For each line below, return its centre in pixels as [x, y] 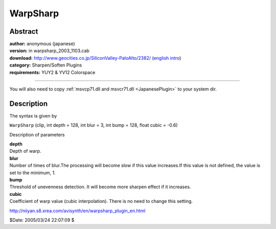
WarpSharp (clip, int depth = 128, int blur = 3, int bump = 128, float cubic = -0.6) [94, 125]
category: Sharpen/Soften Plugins [46, 65]
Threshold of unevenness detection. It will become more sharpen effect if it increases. [100, 187]
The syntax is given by [33, 116]
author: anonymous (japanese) [42, 44]
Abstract [24, 31]
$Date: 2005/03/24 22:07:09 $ [42, 220]
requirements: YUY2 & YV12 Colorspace [52, 72]
